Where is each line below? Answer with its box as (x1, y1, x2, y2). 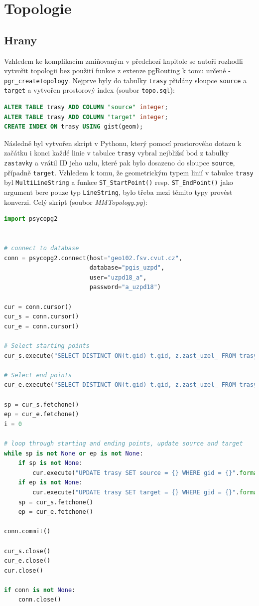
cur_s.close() (4, 547, 51, 555)
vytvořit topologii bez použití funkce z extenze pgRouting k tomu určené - (4, 65, 231, 76)
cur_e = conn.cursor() (4, 322, 79, 330)
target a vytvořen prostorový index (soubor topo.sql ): (4, 85, 175, 95)
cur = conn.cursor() (4, 303, 72, 310)
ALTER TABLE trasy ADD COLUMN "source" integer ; (4, 104, 168, 111)
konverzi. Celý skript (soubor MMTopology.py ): (4, 196, 147, 207)
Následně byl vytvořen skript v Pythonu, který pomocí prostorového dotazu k (4, 138, 242, 148)
